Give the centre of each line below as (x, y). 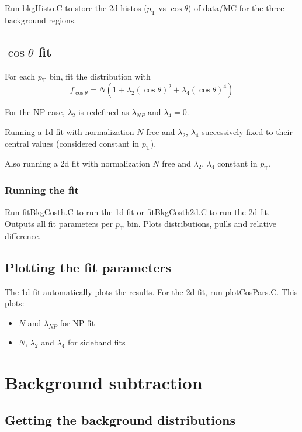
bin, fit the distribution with (100, 76)
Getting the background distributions (120, 419)
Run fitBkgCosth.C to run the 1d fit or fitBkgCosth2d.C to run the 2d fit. (137, 212)
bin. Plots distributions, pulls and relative (202, 223)
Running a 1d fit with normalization (70, 131)
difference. (23, 235)
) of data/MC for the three (236, 8)
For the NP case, (35, 112)
